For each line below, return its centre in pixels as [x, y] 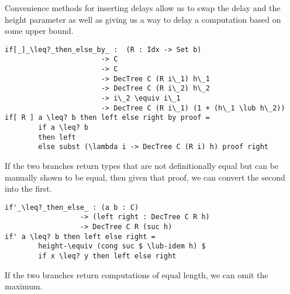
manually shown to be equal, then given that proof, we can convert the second [145, 177]
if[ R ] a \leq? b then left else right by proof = [107, 118]
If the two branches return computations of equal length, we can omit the [137, 274]
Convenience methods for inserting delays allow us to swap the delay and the [143, 8]
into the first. [28, 188]
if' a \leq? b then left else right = [80, 236]
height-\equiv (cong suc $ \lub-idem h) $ [122, 246]
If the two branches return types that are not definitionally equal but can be [142, 165]
